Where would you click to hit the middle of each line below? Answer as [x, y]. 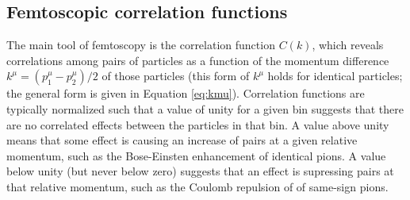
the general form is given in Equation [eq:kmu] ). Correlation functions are [186, 93]
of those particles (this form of [176, 76]
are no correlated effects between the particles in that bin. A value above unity [198, 124]
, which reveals [348, 45]
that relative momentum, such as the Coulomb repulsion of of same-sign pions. [197, 186]
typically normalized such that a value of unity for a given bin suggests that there [205, 108]
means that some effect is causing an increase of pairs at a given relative [182, 140]
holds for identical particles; [335, 76]
